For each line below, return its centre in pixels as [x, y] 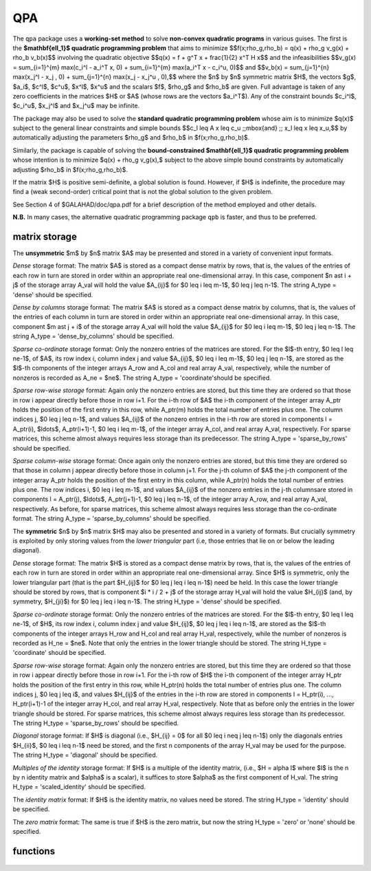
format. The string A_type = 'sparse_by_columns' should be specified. [112, 519]
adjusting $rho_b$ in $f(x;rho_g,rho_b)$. [70, 169]
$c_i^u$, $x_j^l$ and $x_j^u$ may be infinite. [76, 106]
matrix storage [45, 237]
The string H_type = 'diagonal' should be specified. [85, 755]
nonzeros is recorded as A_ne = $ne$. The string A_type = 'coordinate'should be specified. [142, 378]
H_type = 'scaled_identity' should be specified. [79, 787]
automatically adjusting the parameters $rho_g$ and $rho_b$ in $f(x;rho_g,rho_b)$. [131, 138]
